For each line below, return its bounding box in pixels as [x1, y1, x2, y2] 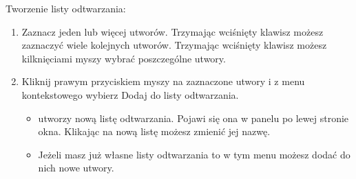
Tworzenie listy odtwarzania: [6, 1, 126, 15]
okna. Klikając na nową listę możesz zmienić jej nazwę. [38, 124, 271, 139]
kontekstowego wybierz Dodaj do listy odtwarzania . [21, 87, 239, 102]
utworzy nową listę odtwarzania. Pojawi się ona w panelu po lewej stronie [38, 110, 349, 125]
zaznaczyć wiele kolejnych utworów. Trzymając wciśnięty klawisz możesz [21, 38, 327, 52]
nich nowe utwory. [38, 160, 114, 175]
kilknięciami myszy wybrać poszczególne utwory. [21, 51, 226, 65]
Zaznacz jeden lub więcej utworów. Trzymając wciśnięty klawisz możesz [21, 24, 324, 38]
